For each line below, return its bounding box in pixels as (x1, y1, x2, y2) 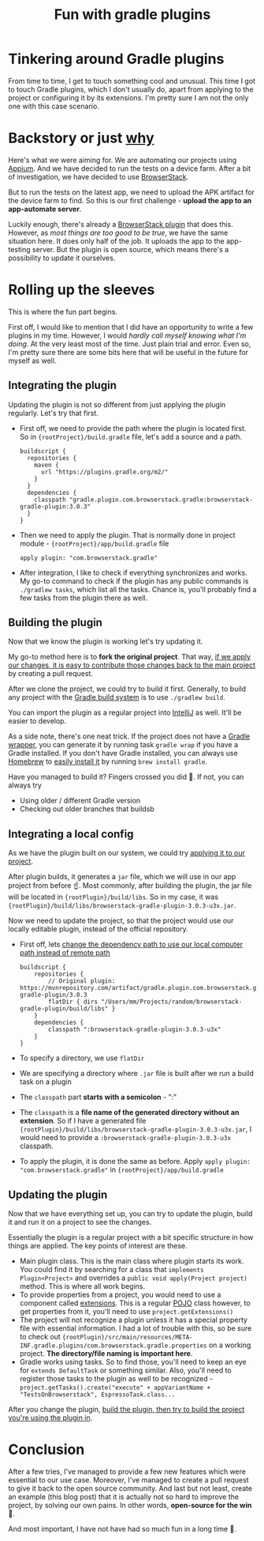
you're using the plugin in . (8, 1413, 93, 1422)
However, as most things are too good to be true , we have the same (8, 228, 229, 237)
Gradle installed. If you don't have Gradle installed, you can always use (8, 749, 238, 758)
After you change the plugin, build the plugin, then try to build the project (8, 1405, 245, 1414)
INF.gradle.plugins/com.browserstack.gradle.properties (19, 1342, 207, 1350)
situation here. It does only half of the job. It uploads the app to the (8, 236, 225, 246)
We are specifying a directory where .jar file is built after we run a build (19, 1069, 255, 1078)
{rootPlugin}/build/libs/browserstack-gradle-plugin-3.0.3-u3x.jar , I (19, 1124, 252, 1134)
